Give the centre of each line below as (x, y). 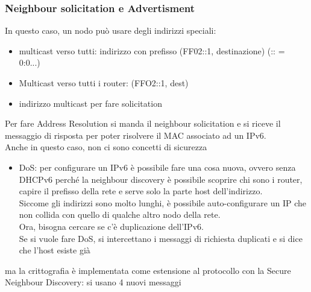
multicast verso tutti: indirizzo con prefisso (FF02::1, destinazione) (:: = (152, 50)
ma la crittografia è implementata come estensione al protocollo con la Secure (148, 270)
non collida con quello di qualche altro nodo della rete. (120, 214)
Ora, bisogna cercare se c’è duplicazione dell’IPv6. (111, 226)
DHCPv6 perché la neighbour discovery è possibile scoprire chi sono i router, (161, 179)
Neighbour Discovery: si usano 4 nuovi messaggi (93, 282)
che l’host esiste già (55, 250)
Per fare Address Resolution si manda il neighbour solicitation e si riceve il (143, 123)
